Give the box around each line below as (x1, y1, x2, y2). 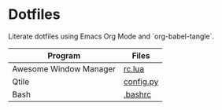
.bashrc (123, 89, 152, 100)
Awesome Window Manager (12, 63, 117, 74)
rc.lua (123, 63, 144, 74)
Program (46, 49, 81, 60)
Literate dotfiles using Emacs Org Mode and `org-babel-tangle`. (8, 31, 215, 41)
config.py (123, 76, 159, 87)
